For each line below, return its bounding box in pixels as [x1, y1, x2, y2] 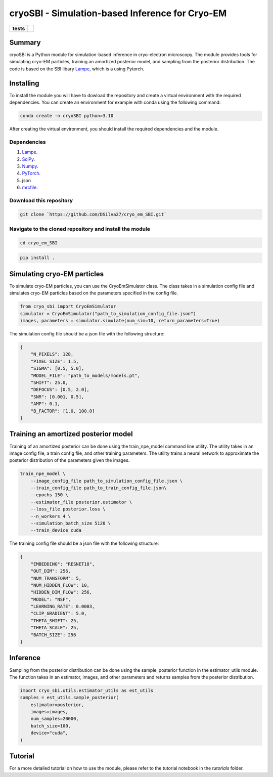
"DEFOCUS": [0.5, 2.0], [30, 387, 89, 393]
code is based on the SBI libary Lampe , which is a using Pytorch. [9, 66, 145, 72]
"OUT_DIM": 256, [30, 568, 71, 574]
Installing [9, 79, 40, 88]
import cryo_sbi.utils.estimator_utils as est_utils [20, 687, 154, 693]
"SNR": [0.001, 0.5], [30, 394, 84, 400]
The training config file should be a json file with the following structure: [9, 540, 159, 546]
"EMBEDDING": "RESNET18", [30, 561, 95, 567]
